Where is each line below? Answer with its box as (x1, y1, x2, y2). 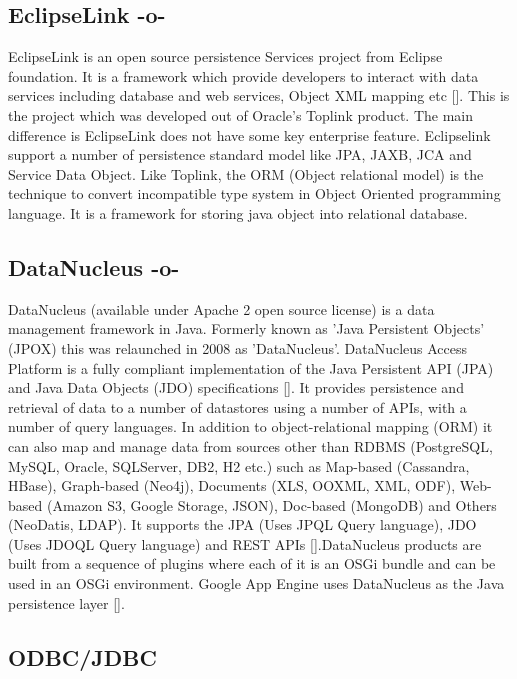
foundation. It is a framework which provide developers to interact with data (8, 65, 479, 86)
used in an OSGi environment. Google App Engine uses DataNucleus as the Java (8, 573, 505, 594)
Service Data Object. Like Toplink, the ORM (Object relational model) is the (8, 163, 484, 184)
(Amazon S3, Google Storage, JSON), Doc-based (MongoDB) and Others (46, 494, 497, 515)
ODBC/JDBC (8, 641, 157, 672)
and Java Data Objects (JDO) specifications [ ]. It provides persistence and (8, 377, 464, 398)
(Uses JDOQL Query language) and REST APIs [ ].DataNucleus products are (8, 533, 482, 554)
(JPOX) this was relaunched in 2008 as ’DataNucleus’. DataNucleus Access (8, 337, 468, 358)
